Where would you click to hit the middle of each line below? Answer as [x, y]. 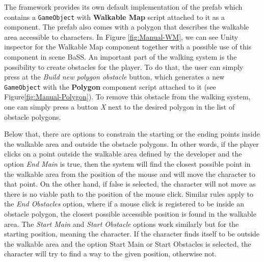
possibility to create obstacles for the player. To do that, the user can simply [124, 67]
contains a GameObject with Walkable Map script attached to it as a [114, 17]
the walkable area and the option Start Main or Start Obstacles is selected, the [128, 243]
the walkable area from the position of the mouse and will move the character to [130, 174]
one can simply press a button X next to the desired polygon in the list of [120, 107]
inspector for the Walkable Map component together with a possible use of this [128, 47]
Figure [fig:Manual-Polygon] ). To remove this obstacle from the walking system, [127, 97]
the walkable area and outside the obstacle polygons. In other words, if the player [131, 143]
